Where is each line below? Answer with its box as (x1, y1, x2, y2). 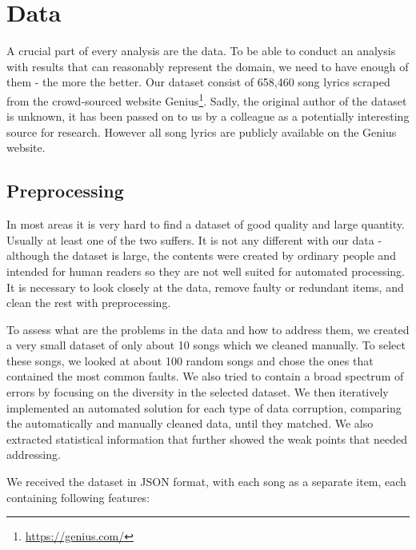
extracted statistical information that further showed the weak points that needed (6, 430, 407, 447)
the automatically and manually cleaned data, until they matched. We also (6, 415, 374, 432)
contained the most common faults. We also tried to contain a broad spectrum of (6, 368, 404, 385)
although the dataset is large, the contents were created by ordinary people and (6, 247, 396, 264)
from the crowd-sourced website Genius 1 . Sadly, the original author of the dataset (6, 90, 407, 109)
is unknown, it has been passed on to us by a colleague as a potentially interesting (6, 108, 410, 125)
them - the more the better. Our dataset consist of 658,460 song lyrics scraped (6, 74, 390, 90)
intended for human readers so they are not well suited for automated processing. (6, 262, 406, 279)
